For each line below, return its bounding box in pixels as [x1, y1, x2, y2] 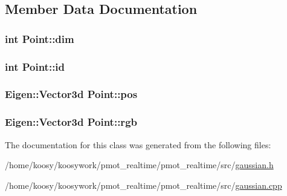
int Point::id [5, 59, 65, 74]
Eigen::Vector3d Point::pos [5, 87, 138, 102]
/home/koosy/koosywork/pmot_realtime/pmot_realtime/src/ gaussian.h [5, 158, 274, 171]
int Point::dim [5, 31, 74, 46]
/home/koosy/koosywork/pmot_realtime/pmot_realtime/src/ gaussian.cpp [5, 178, 282, 191]
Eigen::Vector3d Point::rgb [5, 114, 137, 129]
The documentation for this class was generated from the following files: [5, 138, 271, 151]
